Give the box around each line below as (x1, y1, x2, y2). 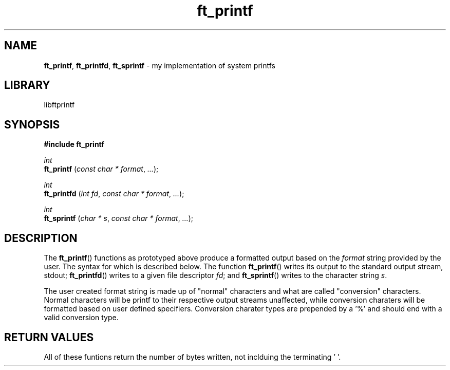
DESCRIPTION (4, 231, 78, 245)
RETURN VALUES (4, 330, 94, 344)
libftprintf (44, 100, 75, 109)
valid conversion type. (44, 313, 119, 322)
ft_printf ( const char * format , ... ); (44, 164, 159, 174)
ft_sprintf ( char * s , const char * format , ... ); (44, 214, 194, 223)
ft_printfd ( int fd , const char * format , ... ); (44, 189, 184, 198)
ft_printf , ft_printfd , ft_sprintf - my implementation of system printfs (44, 61, 275, 70)
